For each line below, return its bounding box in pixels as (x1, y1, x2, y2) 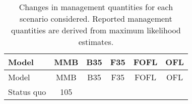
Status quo (8, 86, 46, 97)
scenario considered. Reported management (20, 13, 172, 24)
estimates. (78, 36, 114, 47)
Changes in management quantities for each (19, 1, 173, 13)
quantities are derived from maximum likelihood (11, 24, 181, 36)
